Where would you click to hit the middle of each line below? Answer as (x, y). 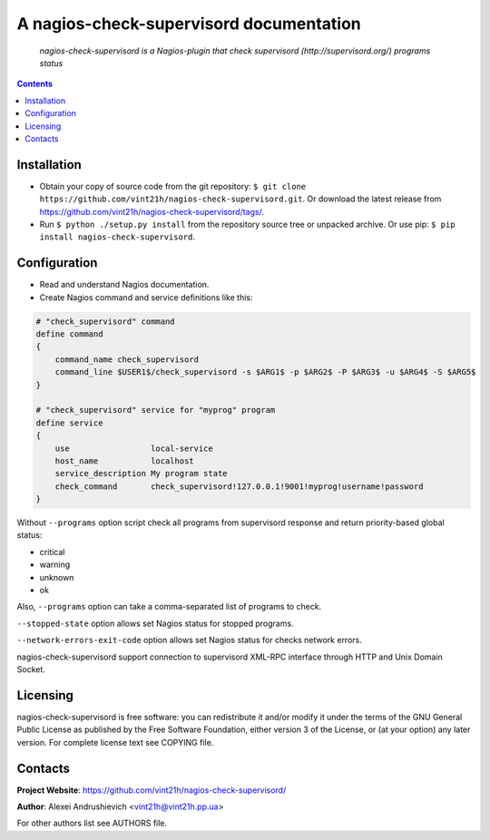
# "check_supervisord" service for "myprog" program (156, 410)
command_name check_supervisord (127, 359)
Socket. (31, 669)
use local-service (134, 448)
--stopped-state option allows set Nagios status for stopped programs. (155, 623)
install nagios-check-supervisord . (117, 237)
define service (69, 423)
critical (52, 552)
